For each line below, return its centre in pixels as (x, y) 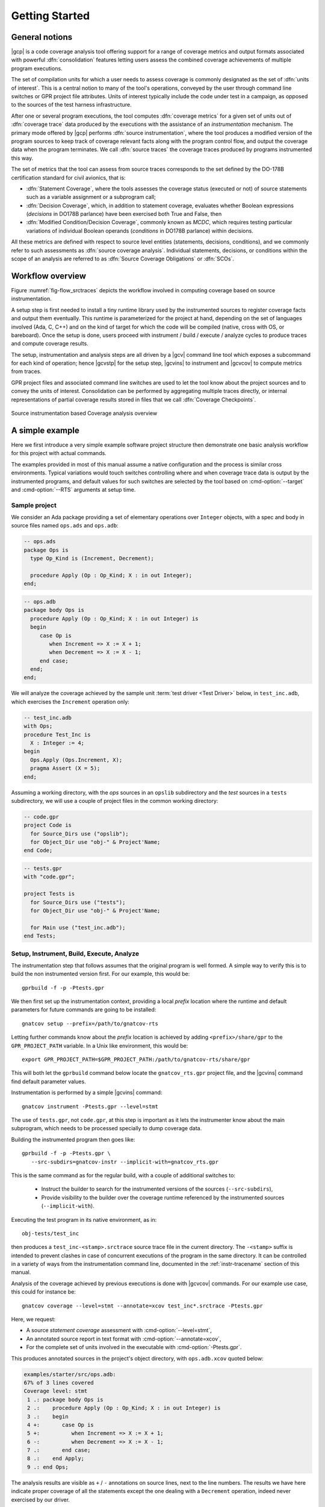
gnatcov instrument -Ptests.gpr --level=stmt (90, 1106)
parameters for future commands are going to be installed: (84, 1010)
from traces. (26, 371)
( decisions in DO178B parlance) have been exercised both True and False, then (124, 214)
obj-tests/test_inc (51, 1233)
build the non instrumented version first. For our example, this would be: (101, 974)
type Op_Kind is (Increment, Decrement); (92, 558)
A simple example (45, 430)
